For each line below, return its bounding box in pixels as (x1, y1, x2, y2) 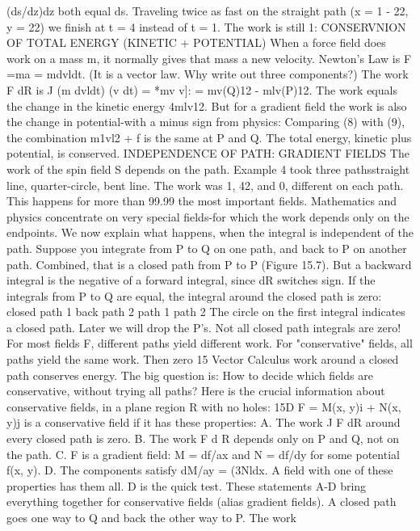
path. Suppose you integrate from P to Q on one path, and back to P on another (6, 239, 407, 256)
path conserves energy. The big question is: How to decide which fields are (6, 366, 373, 383)
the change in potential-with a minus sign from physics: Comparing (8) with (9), (6, 113, 405, 130)
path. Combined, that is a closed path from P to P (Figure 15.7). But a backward (6, 255, 412, 272)
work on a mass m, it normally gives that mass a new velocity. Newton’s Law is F (6, 49, 412, 66)
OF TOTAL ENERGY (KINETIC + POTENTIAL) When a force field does (6, 34, 386, 51)
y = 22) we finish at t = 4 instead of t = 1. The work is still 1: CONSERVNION (6, 18, 406, 35)
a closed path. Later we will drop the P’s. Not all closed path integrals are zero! (6, 318, 401, 335)
